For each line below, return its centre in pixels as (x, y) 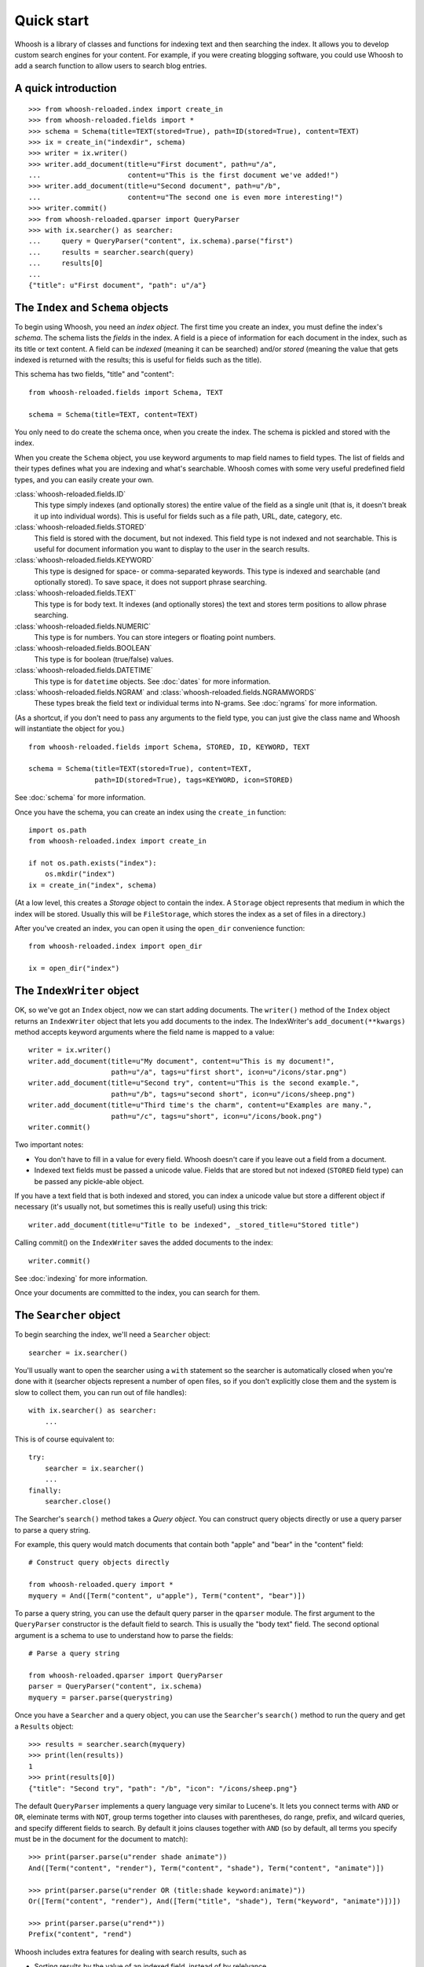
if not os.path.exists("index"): (93, 863)
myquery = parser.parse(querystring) (101, 1697)
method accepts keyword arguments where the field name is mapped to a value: (144, 1031)
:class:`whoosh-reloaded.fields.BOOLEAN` (83, 648)
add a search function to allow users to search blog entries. (111, 66)
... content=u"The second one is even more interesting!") (186, 197)
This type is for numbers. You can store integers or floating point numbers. (155, 637)
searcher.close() (78, 1501)
